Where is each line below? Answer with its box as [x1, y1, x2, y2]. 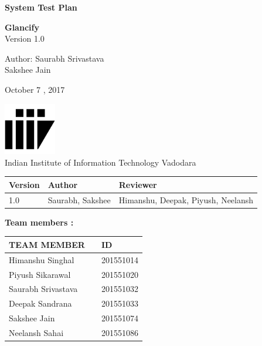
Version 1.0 [5, 32, 45, 45]
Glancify [5, 21, 39, 33]
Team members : [5, 216, 74, 228]
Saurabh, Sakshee [47, 193, 111, 206]
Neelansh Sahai [9, 327, 64, 339]
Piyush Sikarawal [9, 268, 71, 280]
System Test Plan [5, 1, 77, 13]
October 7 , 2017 [5, 83, 65, 95]
